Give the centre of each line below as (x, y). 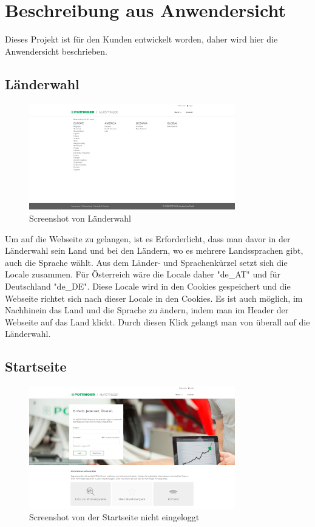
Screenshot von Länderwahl (80, 218)
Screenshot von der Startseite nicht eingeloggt (114, 517)
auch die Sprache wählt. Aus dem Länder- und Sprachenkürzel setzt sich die (146, 262)
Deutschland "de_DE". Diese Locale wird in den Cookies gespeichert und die (148, 286)
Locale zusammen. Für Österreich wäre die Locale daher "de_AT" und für (143, 274)
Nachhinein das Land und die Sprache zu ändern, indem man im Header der (147, 310)
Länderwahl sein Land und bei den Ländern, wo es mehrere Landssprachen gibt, (154, 250)
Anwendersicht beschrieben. (56, 51)
